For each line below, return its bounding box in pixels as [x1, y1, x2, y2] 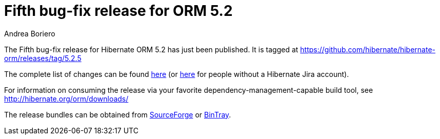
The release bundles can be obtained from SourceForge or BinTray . [4, 110, 231, 119]
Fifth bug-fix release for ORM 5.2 [4, 2, 233, 19]
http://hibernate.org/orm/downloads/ [4, 94, 129, 103]
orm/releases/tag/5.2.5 [4, 53, 82, 63]
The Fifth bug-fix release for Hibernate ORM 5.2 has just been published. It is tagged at [4, 45, 298, 54]
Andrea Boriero [4, 29, 55, 38]
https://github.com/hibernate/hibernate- [300, 45, 436, 54]
